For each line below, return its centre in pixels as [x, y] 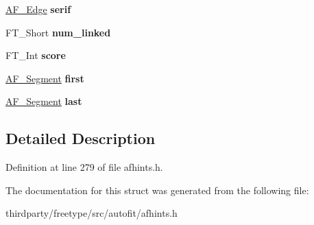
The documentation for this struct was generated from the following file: [157, 190]
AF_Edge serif [38, 9]
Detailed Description [81, 138]
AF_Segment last [44, 101]
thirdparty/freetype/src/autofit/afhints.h [92, 213]
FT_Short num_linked [58, 32]
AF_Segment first [45, 78]
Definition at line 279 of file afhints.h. [84, 167]
